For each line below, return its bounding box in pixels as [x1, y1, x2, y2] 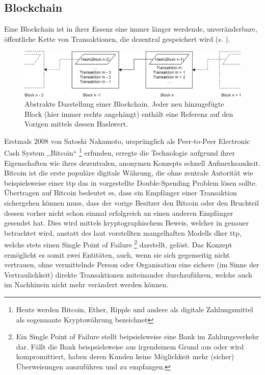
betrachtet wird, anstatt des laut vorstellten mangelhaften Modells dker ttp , [4, 227, 242, 238]
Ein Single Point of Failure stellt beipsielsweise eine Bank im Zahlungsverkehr [16, 331, 259, 342]
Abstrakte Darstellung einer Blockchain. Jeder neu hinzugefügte [24, 98, 224, 109]
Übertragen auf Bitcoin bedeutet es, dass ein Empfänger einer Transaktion [4, 187, 237, 198]
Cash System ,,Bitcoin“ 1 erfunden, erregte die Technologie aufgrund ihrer [4, 146, 235, 158]
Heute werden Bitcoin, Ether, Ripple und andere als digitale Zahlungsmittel [16, 304, 253, 314]
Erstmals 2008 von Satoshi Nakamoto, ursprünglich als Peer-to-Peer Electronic [4, 135, 250, 146]
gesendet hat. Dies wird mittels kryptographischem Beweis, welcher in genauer [4, 217, 249, 228]
